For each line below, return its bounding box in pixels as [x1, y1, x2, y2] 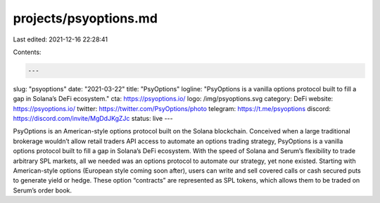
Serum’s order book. [13, 186, 72, 195]
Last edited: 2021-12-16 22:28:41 [13, 35, 108, 44]
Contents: [13, 48, 42, 56]
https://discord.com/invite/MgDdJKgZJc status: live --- [13, 114, 173, 123]
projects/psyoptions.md [13, 11, 158, 26]
